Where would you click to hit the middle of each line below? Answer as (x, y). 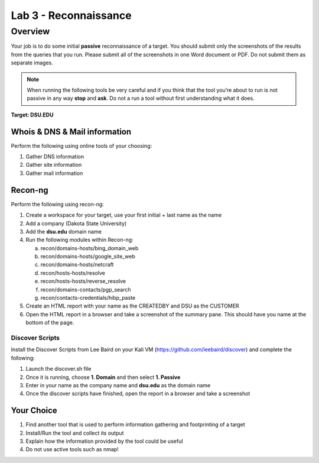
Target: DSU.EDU (32, 115)
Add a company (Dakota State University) (76, 223)
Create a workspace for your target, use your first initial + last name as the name (124, 215)
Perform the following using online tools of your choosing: (82, 145)
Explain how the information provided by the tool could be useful (104, 441)
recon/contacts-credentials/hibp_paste (88, 298)
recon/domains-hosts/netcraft (77, 265)
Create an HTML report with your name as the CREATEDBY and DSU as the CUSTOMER (132, 306)
